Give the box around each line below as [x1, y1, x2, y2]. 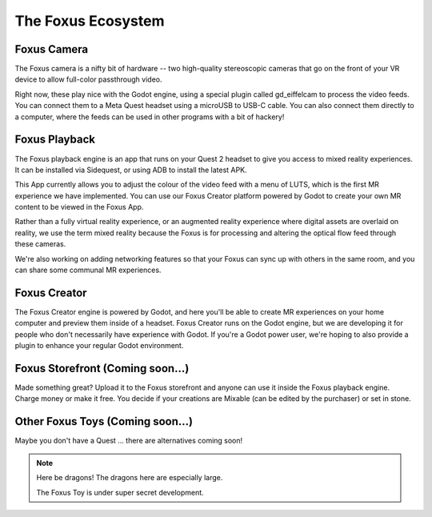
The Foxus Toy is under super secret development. [36, 487, 204, 497]
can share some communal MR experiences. [14, 265, 162, 275]
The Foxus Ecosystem [14, 12, 165, 30]
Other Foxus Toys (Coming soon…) [14, 415, 194, 428]
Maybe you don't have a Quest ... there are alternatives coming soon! [14, 436, 243, 446]
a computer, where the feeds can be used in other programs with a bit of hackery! [14, 112, 285, 122]
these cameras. [14, 239, 66, 249]
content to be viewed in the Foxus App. [14, 202, 144, 212]
